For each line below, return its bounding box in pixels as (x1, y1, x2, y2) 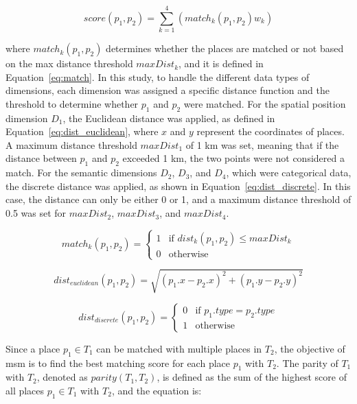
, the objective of (274, 341, 345, 355)
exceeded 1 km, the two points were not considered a (122, 151, 345, 165)
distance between (5, 151, 77, 165)
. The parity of (276, 355, 338, 370)
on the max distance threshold (5, 56, 133, 71)
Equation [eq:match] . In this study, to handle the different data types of (5, 69, 310, 84)
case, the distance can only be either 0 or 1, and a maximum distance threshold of (5, 192, 352, 206)
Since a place (5, 341, 60, 355)
